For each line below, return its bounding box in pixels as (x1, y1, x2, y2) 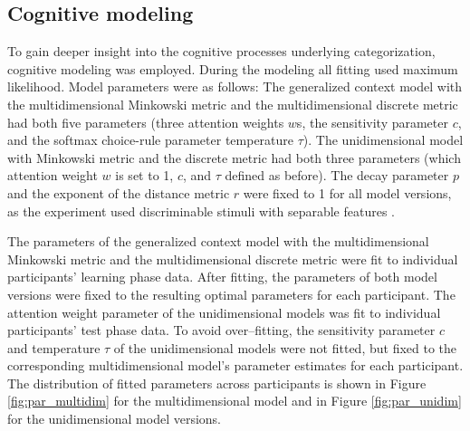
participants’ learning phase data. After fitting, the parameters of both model (7, 267, 437, 286)
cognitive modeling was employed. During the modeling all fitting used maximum (7, 59, 458, 78)
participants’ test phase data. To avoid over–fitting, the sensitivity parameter (7, 321, 436, 340)
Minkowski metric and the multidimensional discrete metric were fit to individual (7, 249, 458, 268)
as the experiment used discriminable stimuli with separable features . (7, 201, 396, 220)
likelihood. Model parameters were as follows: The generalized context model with (7, 77, 463, 96)
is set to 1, (115, 166, 174, 185)
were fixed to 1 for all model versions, (243, 183, 452, 202)
